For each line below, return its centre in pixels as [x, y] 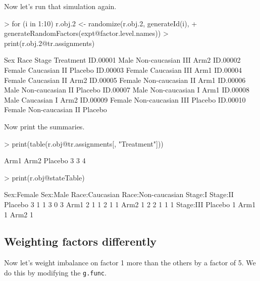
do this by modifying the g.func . [55, 272]
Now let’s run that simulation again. [60, 6]
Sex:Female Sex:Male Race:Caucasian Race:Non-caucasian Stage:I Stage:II [119, 194]
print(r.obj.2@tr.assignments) [49, 43]
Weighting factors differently [80, 241]
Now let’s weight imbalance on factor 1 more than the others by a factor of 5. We [130, 263]
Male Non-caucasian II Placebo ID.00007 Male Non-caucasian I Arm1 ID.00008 [127, 90]
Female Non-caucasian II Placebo [56, 109]
